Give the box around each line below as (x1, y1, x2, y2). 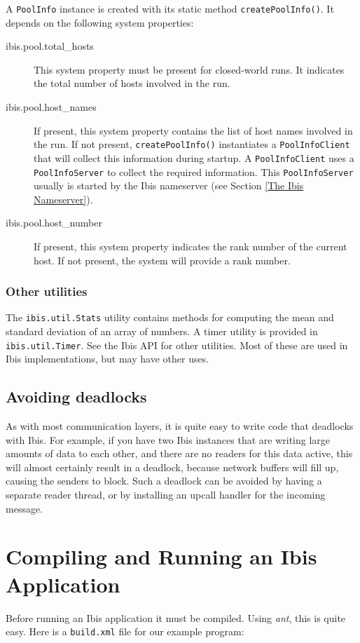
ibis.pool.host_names (6, 100, 97, 114)
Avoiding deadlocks (6, 386, 147, 407)
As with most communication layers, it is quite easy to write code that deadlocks (6, 419, 354, 433)
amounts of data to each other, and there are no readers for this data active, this (6, 446, 353, 461)
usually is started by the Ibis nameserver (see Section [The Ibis (34, 178, 304, 193)
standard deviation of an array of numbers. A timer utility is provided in (6, 324, 318, 339)
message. (6, 501, 43, 515)
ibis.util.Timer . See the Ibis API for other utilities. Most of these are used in (6, 337, 348, 352)
